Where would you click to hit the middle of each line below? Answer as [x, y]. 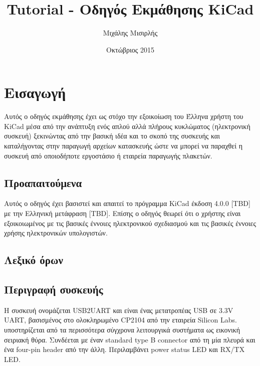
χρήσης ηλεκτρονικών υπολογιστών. [56, 233]
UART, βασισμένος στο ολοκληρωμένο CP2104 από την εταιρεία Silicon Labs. [120, 320]
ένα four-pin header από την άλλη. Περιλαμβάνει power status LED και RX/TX [124, 349]
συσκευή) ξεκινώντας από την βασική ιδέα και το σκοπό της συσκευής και [112, 136]
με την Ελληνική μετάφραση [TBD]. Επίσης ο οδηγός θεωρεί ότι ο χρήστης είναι [122, 213]
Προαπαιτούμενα [43, 182]
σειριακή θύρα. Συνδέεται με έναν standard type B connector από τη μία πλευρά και [130, 339]
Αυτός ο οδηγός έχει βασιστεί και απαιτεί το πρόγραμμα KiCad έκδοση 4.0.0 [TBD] [127, 203]
